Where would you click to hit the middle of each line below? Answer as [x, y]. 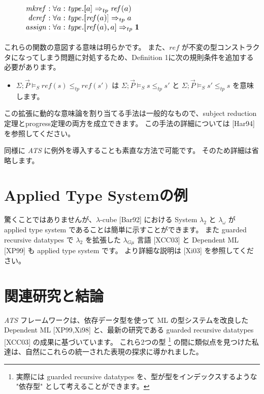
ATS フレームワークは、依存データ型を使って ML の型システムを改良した [126, 320]
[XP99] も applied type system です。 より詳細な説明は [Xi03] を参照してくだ [129, 250]
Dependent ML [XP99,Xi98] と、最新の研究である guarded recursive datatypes [129, 330]
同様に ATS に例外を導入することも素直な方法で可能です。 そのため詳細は [128, 150]
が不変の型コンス [210, 47]
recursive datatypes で [39, 239]
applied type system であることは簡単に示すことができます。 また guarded [125, 230]
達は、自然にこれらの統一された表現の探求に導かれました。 [104, 352]
